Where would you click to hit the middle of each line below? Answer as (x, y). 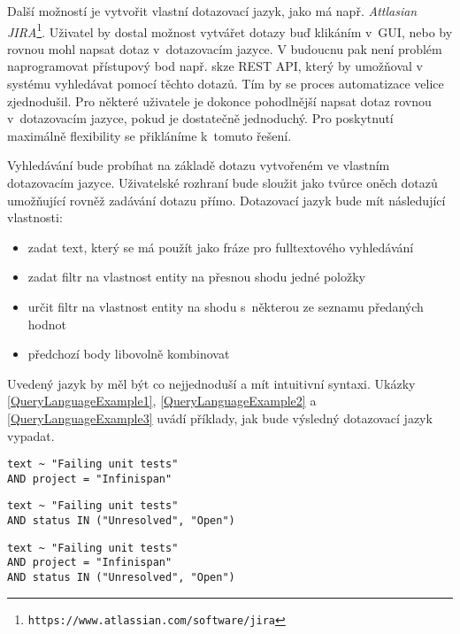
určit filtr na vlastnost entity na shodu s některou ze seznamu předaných (226, 306)
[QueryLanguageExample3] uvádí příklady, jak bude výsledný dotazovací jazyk (220, 418)
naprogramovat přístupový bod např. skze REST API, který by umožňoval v (215, 66)
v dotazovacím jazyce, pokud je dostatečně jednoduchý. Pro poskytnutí (200, 118)
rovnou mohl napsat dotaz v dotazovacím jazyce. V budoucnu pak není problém (225, 48)
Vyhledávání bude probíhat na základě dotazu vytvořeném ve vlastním (199, 165)
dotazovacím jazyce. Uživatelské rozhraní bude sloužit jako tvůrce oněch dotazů (222, 182)
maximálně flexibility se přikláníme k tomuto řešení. (149, 135)
